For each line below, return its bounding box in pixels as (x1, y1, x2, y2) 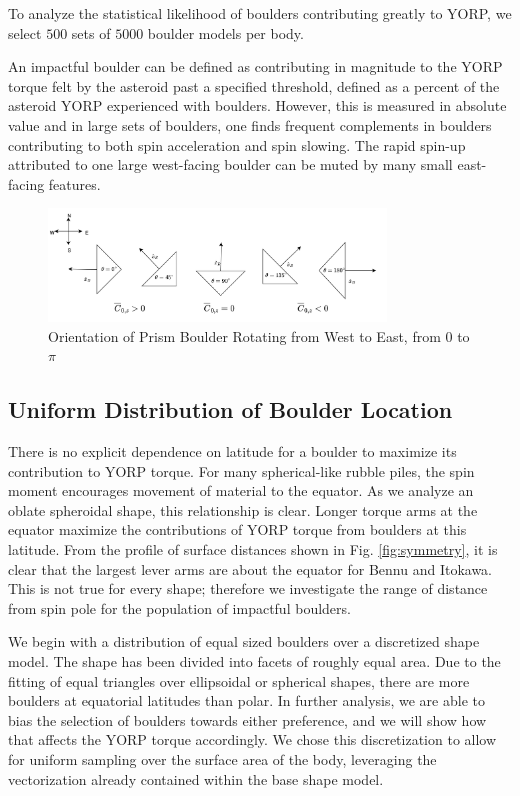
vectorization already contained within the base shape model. (8, 768, 384, 789)
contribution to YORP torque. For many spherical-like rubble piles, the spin (8, 460, 475, 481)
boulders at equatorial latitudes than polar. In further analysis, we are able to (8, 690, 485, 711)
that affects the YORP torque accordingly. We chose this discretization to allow (8, 729, 497, 750)
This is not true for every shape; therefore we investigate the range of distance (8, 578, 488, 599)
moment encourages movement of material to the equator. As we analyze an (8, 480, 474, 501)
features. (48, 173, 101, 194)
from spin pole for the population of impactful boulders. (8, 597, 351, 618)
